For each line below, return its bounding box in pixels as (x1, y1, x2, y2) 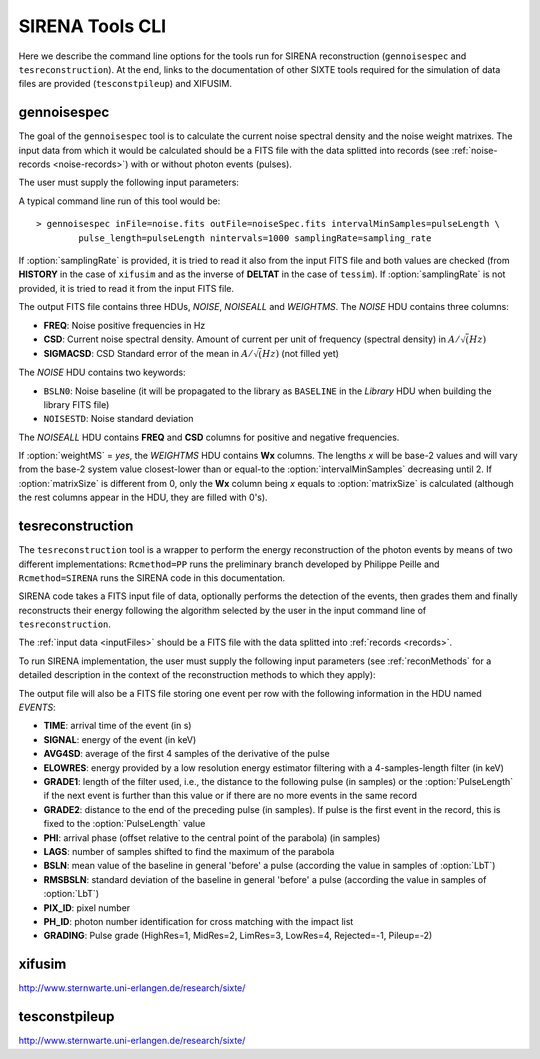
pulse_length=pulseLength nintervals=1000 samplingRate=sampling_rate (78, 232, 432, 244)
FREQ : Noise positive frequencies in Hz (43, 319, 206, 331)
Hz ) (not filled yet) (261, 348, 340, 360)
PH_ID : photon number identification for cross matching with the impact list (43, 915, 354, 927)
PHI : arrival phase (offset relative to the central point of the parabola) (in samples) (43, 831, 381, 844)
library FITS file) (43, 398, 110, 410)
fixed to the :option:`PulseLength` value (43, 818, 206, 830)
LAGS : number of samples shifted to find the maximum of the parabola (43, 845, 335, 857)
